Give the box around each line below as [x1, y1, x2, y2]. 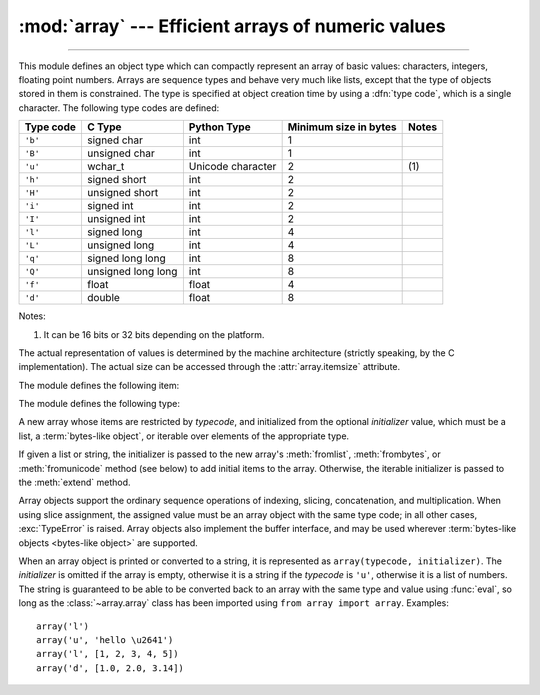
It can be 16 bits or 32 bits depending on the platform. [43, 328, 265, 340]
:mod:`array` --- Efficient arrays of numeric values [18, 15, 446, 37]
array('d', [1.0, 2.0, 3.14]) [36, 662, 185, 674]
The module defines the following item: [18, 379, 180, 391]
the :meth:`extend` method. [18, 476, 131, 489]
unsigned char [86, 146, 155, 160]
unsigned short [86, 186, 159, 200]
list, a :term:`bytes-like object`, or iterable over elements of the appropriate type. [18, 430, 350, 442]
